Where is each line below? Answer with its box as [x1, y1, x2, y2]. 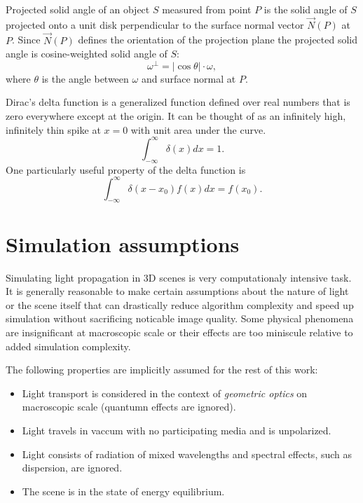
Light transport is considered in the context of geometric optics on [22, 385, 308, 400]
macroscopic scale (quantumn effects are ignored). [22, 399, 236, 414]
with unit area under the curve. [130, 122, 266, 137]
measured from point [162, 2, 252, 16]
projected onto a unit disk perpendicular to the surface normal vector [6, 17, 304, 32]
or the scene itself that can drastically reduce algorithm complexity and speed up [6, 297, 354, 312]
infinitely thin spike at [6, 122, 101, 137]
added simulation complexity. [6, 338, 131, 353]
